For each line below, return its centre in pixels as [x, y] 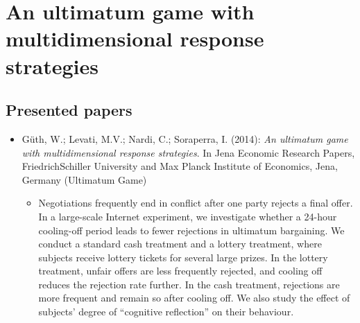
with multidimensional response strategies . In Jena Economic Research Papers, [188, 152]
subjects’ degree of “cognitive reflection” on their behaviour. [166, 312]
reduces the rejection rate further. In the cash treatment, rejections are [189, 284]
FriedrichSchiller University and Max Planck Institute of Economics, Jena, [180, 166]
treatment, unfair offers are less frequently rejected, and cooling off [180, 271]
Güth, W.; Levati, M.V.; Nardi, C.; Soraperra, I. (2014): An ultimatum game [185, 138]
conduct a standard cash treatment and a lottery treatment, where [180, 244]
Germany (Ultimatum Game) [84, 179]
